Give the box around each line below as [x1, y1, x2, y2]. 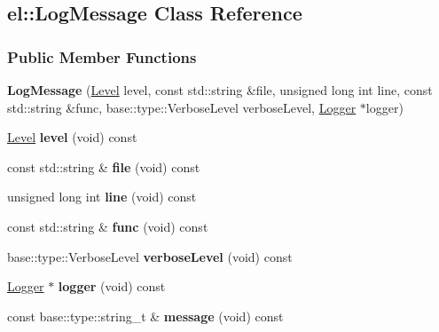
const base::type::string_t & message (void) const [7, 306, 284, 325]
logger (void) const [58, 277, 166, 296]
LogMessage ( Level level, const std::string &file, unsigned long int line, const [7, 81, 433, 99]
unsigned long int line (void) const [7, 187, 197, 206]
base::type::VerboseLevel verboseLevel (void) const [7, 247, 293, 265]
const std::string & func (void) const [7, 217, 208, 235]
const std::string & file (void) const [7, 157, 200, 176]
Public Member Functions [7, 45, 197, 67]
